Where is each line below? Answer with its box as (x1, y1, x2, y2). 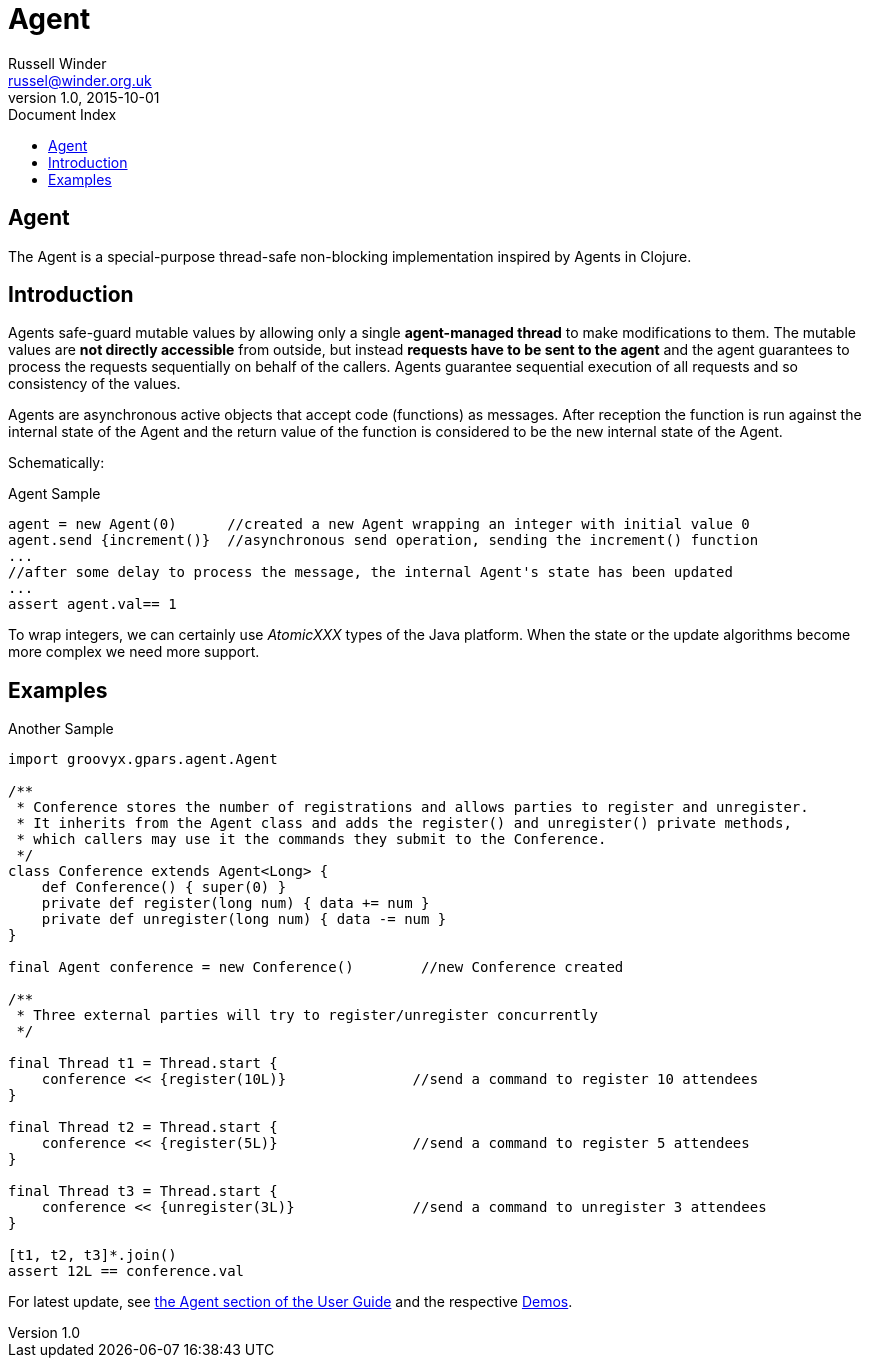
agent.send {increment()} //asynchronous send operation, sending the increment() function (8, 532, 759, 549)
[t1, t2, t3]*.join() (8, 1247, 177, 1264)
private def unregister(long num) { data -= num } (41, 911, 447, 928)
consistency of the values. (8, 375, 181, 393)
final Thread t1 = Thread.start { (8, 1055, 278, 1072)
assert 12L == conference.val (8, 1263, 245, 1280)
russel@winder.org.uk (8, 71, 152, 89)
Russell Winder (8, 54, 107, 72)
